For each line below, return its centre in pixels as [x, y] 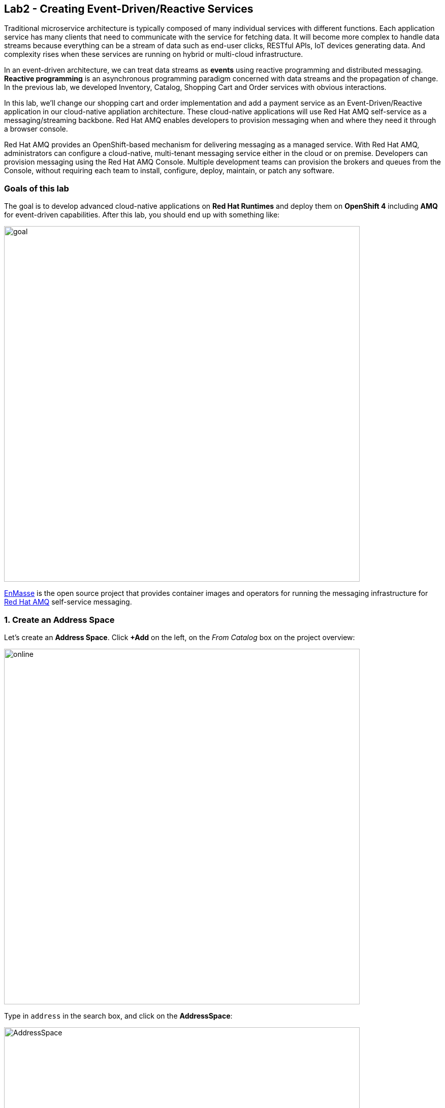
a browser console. [36, 129]
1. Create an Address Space [59, 620]
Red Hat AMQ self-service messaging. [68, 602]
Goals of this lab [37, 188]
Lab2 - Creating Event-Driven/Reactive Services [129, 9]
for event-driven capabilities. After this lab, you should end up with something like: [142, 215]
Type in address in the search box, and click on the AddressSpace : [118, 1016]
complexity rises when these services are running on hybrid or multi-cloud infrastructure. [154, 54]
